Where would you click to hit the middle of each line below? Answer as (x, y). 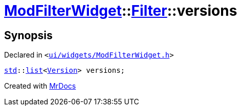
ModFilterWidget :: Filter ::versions (121, 11)
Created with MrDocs (40, 86)
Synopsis (28, 35)
